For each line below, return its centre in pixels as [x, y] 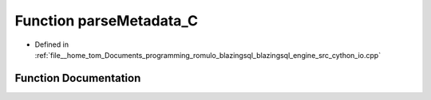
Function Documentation [78, 78]
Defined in [52, 44]
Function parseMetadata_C [107, 21]
